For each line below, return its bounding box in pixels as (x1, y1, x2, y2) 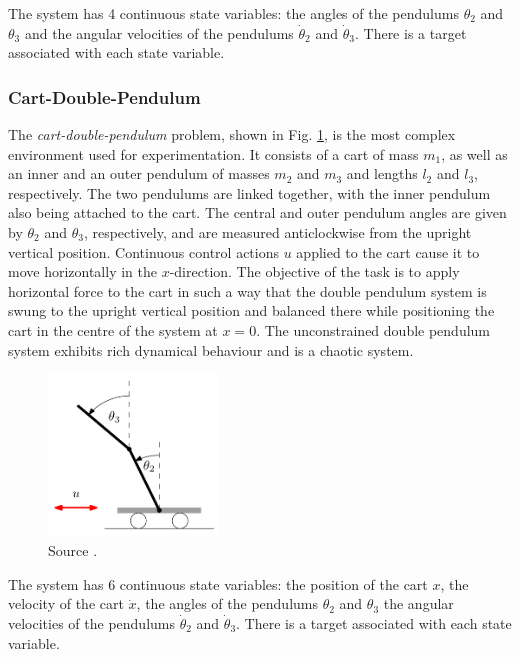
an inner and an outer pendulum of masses (8, 163, 270, 184)
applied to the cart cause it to (296, 241, 480, 262)
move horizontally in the (8, 261, 157, 282)
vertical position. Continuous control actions (8, 241, 279, 262)
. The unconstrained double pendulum (256, 319, 491, 340)
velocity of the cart (8, 593, 124, 614)
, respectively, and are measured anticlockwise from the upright (83, 221, 472, 242)
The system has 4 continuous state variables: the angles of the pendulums (8, 3, 459, 23)
